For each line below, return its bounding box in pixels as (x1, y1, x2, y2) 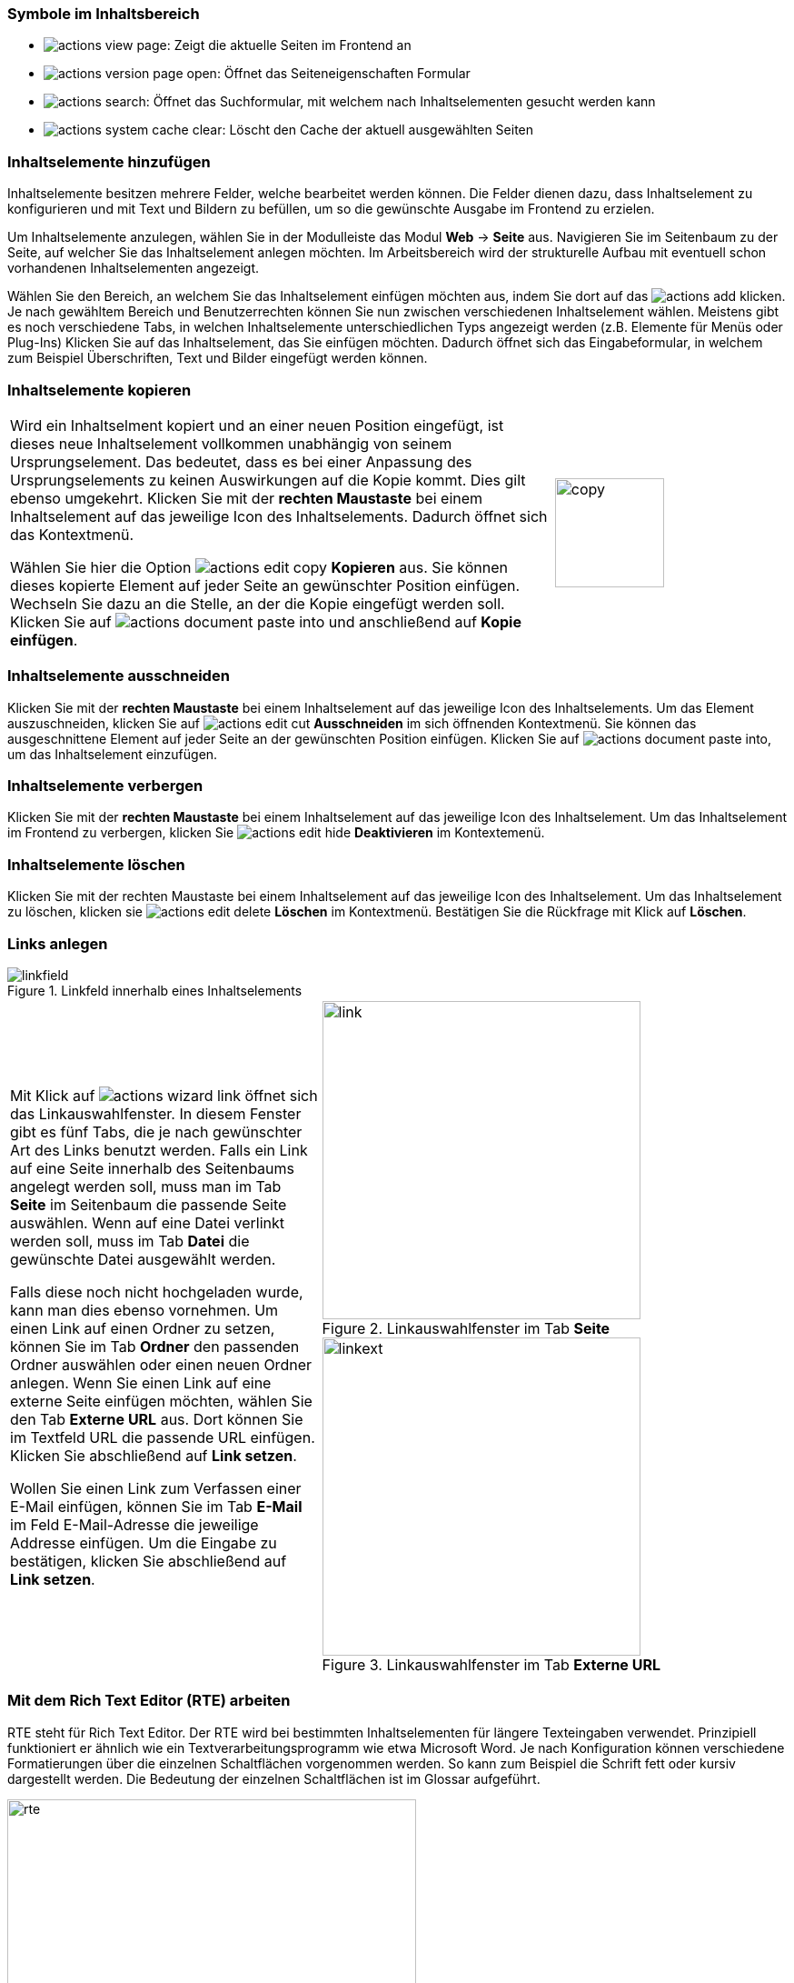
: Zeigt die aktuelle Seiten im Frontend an (166, 37, 412, 54)
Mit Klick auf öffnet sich (10, 1086, 318, 1105)
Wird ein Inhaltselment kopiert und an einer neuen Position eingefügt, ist (10, 416, 504, 435)
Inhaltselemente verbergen (7, 776, 203, 795)
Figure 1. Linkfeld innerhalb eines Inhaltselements (7, 982, 303, 998)
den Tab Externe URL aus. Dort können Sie (10, 1409, 303, 1428)
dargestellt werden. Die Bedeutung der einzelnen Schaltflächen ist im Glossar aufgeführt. (7, 1770, 541, 1787)
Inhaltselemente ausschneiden (7, 666, 230, 686)
